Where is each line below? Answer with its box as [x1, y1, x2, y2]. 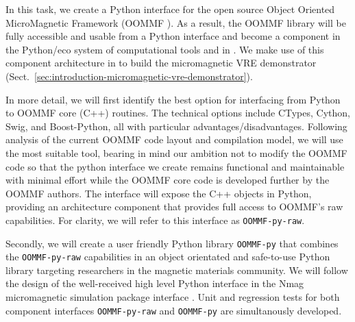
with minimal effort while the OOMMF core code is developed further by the [5, 173, 330, 187]
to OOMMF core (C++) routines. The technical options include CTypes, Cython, [5, 106, 350, 120]
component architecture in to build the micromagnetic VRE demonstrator [5, 55, 317, 70]
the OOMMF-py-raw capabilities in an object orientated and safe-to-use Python [5, 249, 330, 264]
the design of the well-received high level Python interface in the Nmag [5, 276, 304, 290]
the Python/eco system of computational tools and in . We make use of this [5, 42, 324, 56]
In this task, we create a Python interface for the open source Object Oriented [5, 2, 335, 16]
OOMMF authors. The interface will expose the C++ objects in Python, [5, 186, 312, 200]
